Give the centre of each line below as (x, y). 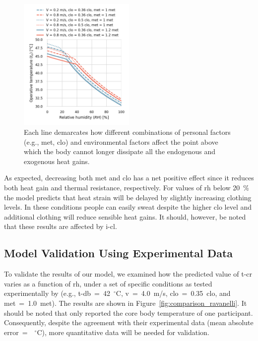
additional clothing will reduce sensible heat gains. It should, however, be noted (125, 216)
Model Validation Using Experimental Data (119, 253)
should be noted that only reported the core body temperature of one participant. (129, 313)
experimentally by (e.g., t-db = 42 (57, 293)
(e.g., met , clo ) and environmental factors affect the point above (121, 142)
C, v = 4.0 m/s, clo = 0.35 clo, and (173, 293)
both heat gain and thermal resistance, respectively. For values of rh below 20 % (127, 188)
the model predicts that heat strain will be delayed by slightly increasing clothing (128, 197)
